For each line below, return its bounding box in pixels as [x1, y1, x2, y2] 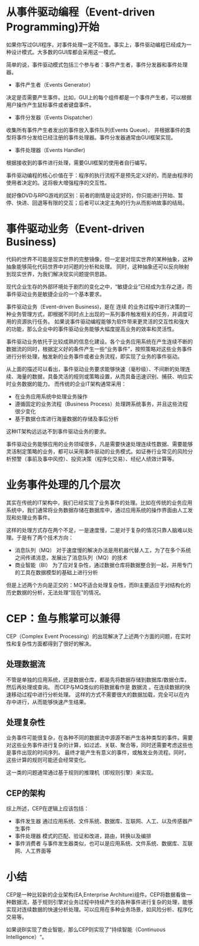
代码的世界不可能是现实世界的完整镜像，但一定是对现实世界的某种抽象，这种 [6, 255, 193, 262]
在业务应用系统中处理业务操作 [14, 393, 88, 400]
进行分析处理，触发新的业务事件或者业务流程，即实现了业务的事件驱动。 [6, 353, 182, 360]
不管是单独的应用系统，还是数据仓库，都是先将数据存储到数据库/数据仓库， [6, 676, 190, 683]
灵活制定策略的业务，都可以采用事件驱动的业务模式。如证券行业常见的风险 [6, 448, 188, 455]
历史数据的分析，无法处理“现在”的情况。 [6, 589, 105, 596]
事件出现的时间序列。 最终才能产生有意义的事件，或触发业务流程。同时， [11, 749, 190, 756]
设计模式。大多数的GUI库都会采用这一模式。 [11, 48, 120, 55]
